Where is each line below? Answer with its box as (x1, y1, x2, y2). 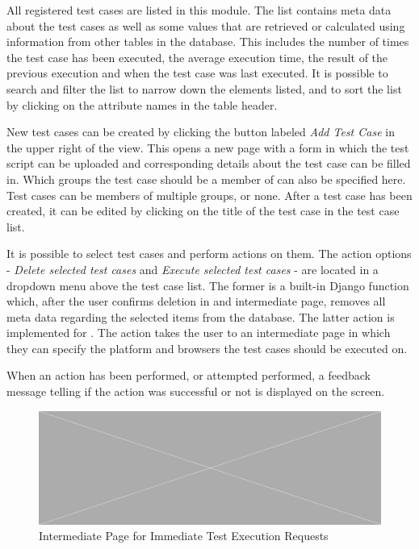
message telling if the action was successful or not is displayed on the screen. (6, 383, 385, 400)
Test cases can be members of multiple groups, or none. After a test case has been (6, 186, 413, 203)
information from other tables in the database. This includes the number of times (6, 33, 409, 50)
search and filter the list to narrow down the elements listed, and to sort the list (6, 80, 402, 97)
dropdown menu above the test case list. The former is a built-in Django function (6, 277, 409, 293)
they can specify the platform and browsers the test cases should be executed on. (6, 339, 408, 356)
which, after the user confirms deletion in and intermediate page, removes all (6, 293, 386, 310)
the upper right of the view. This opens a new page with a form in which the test (6, 139, 409, 156)
